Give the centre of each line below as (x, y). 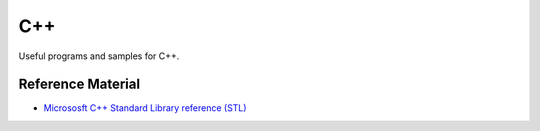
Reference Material (79, 84)
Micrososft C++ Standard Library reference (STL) (145, 108)
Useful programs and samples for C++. (99, 56)
